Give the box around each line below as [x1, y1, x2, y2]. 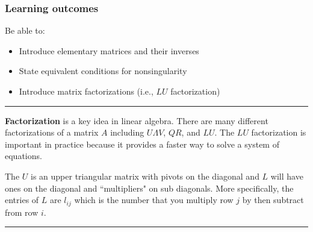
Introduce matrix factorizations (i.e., [19, 85, 153, 97]
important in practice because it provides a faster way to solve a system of [5, 137, 279, 150]
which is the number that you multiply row [74, 193, 234, 206]
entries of [5, 193, 39, 206]
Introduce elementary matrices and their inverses [19, 44, 199, 57]
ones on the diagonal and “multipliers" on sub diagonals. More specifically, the [5, 181, 294, 194]
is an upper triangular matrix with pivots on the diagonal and [31, 169, 259, 182]
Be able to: [5, 24, 45, 37]
